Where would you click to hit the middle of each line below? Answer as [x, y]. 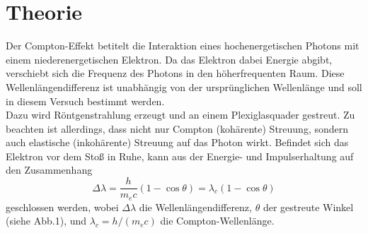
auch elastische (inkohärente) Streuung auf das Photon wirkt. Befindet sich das [177, 142]
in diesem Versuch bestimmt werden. [85, 101]
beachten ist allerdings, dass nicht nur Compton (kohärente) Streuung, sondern [177, 128]
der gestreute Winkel [308, 207]
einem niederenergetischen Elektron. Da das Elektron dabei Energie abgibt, [169, 59]
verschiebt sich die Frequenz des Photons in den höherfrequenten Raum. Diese [175, 73]
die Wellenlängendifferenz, [195, 207]
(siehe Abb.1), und [46, 221]
